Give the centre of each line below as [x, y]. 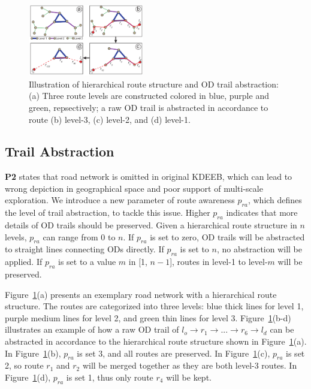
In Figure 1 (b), [33, 353]
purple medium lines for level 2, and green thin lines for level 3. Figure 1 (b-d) [148, 317]
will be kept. [189, 377]
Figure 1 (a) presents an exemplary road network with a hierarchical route [141, 294]
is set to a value [87, 262]
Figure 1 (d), [28, 377]
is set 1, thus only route [110, 377]
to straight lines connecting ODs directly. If [84, 249]
